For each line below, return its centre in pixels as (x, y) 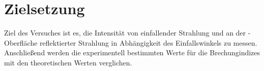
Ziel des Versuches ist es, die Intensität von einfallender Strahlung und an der (125, 33)
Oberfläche (21, 42)
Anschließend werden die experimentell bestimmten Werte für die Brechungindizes (132, 52)
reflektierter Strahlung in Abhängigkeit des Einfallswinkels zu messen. (149, 42)
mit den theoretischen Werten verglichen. (68, 62)
